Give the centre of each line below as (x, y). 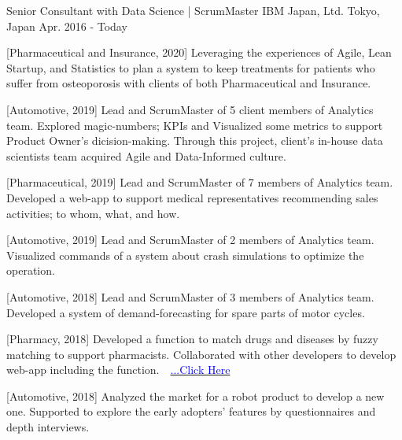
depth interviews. (48, 427)
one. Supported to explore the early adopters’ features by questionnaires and (191, 411)
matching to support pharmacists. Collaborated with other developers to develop (201, 354)
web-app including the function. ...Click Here (118, 370)
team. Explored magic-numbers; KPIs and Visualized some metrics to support (195, 125)
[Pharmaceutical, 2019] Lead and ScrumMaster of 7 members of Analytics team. (200, 182)
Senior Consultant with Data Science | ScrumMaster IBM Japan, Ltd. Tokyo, (193, 10)
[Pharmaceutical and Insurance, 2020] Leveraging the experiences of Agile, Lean (199, 52)
